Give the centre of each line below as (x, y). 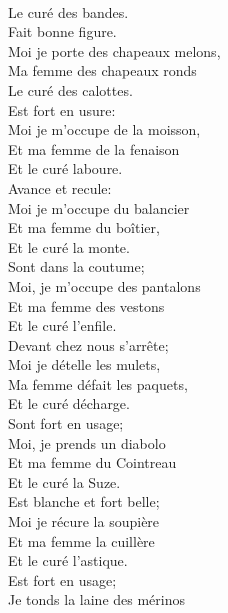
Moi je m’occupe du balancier (99, 207)
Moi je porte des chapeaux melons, (114, 50)
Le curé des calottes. (70, 89)
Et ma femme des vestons (86, 305)
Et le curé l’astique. (68, 560)
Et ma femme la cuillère (81, 540)
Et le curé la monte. (69, 246)
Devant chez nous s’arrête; (88, 344)
